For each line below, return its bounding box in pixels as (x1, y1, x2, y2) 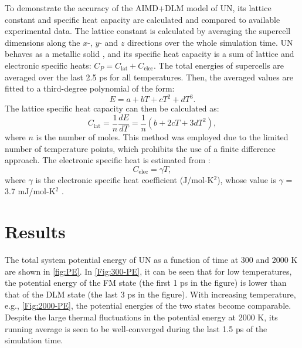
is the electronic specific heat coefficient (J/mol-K (35, 173, 214, 185)
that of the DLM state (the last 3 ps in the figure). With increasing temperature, (5, 288, 296, 300)
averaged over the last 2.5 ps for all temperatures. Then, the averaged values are (5, 70, 294, 83)
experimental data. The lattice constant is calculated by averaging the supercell (5, 25, 291, 37)
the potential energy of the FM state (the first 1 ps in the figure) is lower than (5, 276, 287, 289)
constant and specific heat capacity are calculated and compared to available (5, 13, 280, 25)
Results (5, 219, 66, 244)
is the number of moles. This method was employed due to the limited (36, 130, 289, 143)
